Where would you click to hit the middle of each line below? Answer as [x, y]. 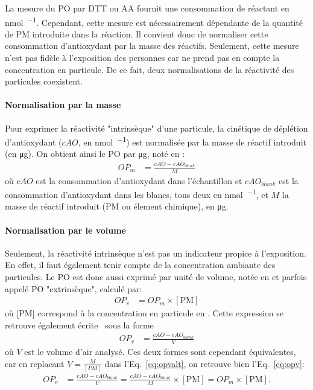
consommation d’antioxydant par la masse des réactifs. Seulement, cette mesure [152, 46]
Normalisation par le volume [65, 230]
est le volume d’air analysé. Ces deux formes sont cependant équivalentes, [160, 352]
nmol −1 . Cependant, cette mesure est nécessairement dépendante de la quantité [154, 21]
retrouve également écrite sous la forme [79, 324]
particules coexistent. [44, 81]
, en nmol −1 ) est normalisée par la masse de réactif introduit [192, 141]
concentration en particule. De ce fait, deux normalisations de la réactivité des [150, 69]
